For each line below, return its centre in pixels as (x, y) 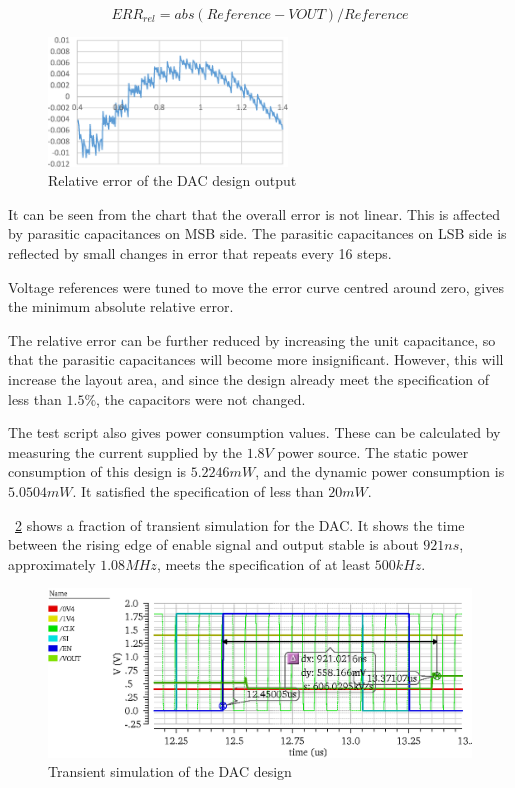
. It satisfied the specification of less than (198, 490)
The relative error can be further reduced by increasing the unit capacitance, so (252, 339)
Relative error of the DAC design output (172, 180)
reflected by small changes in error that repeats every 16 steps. (200, 252)
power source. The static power (373, 451)
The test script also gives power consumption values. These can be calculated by (254, 432)
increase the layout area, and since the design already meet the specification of (249, 378)
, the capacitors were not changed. (201, 398)
